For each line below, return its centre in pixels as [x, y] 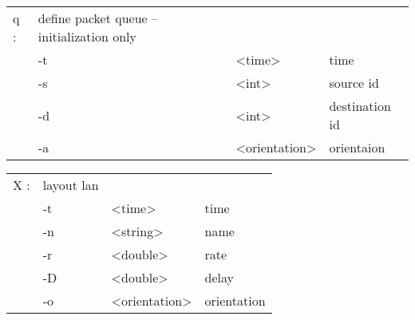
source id [354, 83]
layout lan [71, 185]
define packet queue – [98, 18]
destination [360, 106]
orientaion [357, 147]
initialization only [87, 36]
